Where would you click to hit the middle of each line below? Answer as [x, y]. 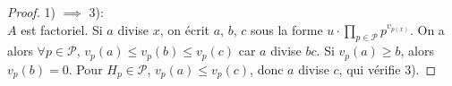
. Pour [85, 69]
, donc [267, 69]
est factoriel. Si [62, 29]
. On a [427, 29]
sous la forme [286, 29]
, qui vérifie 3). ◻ [388, 69]
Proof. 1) [31, 12]
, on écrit [185, 29]
